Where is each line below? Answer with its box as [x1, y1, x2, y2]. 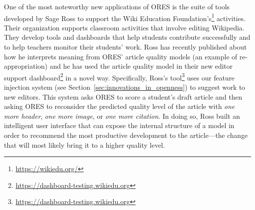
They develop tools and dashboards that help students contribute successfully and [4, 32, 251, 42]
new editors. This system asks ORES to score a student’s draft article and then [4, 91, 242, 102]
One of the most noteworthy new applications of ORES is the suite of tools [4, 1, 230, 11]
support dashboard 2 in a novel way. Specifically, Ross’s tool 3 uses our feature [4, 71, 235, 82]
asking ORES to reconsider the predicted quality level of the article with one [4, 101, 235, 111]
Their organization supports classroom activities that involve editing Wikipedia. [4, 22, 245, 32]
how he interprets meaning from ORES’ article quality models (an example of [4, 51, 237, 61]
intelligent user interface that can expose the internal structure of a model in [4, 120, 234, 131]
